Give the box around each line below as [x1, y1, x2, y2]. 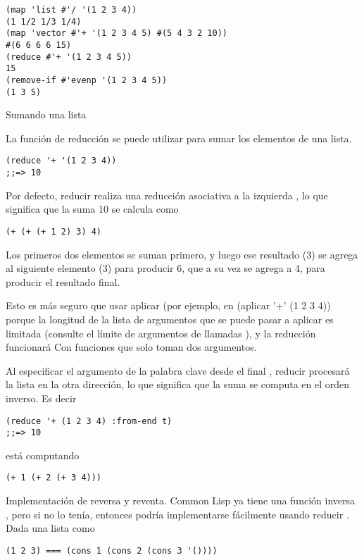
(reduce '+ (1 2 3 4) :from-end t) [6, 416, 172, 426]
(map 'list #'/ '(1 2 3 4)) [6, 5, 137, 15]
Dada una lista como [6, 521, 95, 535]
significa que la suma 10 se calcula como [6, 201, 179, 216]
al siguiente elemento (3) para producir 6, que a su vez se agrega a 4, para [6, 261, 325, 275]
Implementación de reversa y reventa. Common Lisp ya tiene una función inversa [6, 493, 355, 508]
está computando [6, 447, 80, 462]
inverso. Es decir [6, 390, 77, 405]
